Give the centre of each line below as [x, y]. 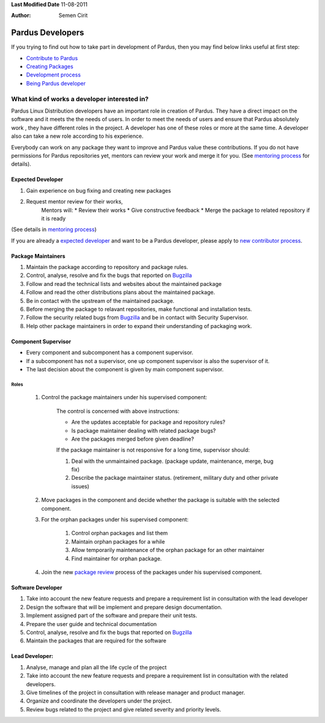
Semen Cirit [73, 16]
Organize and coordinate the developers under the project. [99, 701]
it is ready [54, 218]
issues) [80, 486]
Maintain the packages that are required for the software [96, 641]
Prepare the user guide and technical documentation [91, 624]
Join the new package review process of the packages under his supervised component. [152, 572]
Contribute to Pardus [52, 58]
